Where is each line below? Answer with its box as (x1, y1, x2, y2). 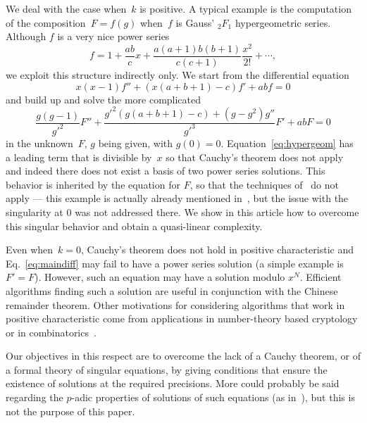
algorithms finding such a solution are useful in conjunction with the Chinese (6, 283, 338, 298)
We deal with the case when (6, 1, 127, 15)
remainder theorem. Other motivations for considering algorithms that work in (6, 297, 345, 312)
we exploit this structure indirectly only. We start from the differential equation (6, 67, 349, 82)
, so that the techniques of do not (189, 177, 339, 191)
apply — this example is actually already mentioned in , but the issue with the (6, 191, 349, 206)
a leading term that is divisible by (6, 149, 152, 164)
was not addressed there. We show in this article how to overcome (75, 204, 359, 219)
